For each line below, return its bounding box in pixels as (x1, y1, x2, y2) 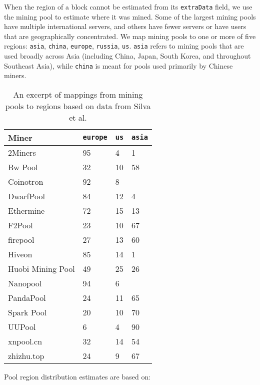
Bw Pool (8, 161, 38, 173)
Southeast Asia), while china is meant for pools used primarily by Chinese (4, 60, 233, 71)
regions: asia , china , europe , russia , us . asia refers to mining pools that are (4, 41, 244, 51)
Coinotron (8, 175, 43, 187)
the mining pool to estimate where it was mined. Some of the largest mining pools (4, 11, 256, 22)
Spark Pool (8, 306, 47, 318)
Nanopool (8, 277, 42, 289)
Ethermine (8, 204, 45, 216)
